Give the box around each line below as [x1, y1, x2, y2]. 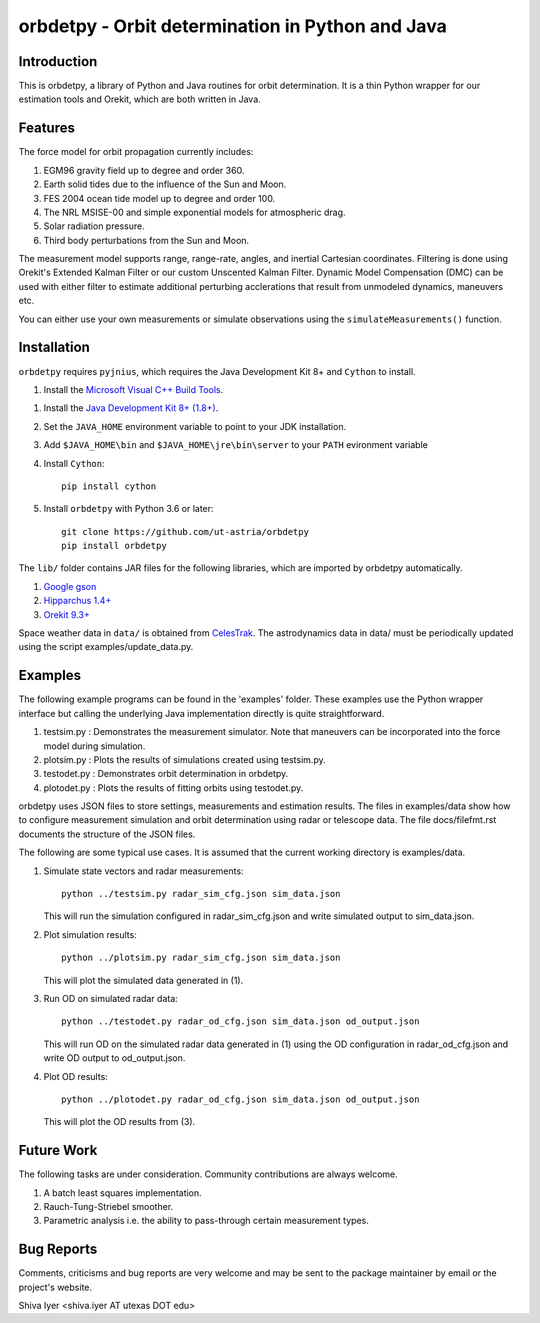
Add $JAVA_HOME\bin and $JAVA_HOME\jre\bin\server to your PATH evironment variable [43, 439, 429, 451]
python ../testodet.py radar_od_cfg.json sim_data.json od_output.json [61, 1016, 420, 1027]
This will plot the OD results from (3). [43, 1116, 196, 1128]
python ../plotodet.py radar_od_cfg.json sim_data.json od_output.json [61, 1093, 420, 1105]
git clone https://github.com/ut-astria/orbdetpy [61, 526, 310, 537]
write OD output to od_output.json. [43, 1052, 186, 1064]
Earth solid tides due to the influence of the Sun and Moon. [43, 178, 287, 190]
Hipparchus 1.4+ [43, 595, 112, 607]
